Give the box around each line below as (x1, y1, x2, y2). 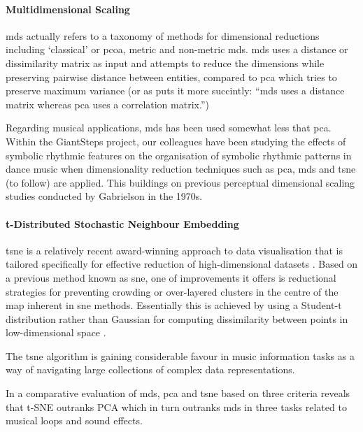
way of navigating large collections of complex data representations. (6, 362, 295, 377)
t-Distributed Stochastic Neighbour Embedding (6, 216, 239, 231)
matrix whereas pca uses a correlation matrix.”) (6, 96, 209, 111)
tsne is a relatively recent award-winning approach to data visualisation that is (6, 243, 343, 257)
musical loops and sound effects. (6, 413, 143, 428)
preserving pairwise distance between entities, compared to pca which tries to (6, 69, 337, 84)
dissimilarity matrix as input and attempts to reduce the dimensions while (6, 55, 325, 70)
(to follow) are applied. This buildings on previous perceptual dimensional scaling (6, 175, 355, 189)
